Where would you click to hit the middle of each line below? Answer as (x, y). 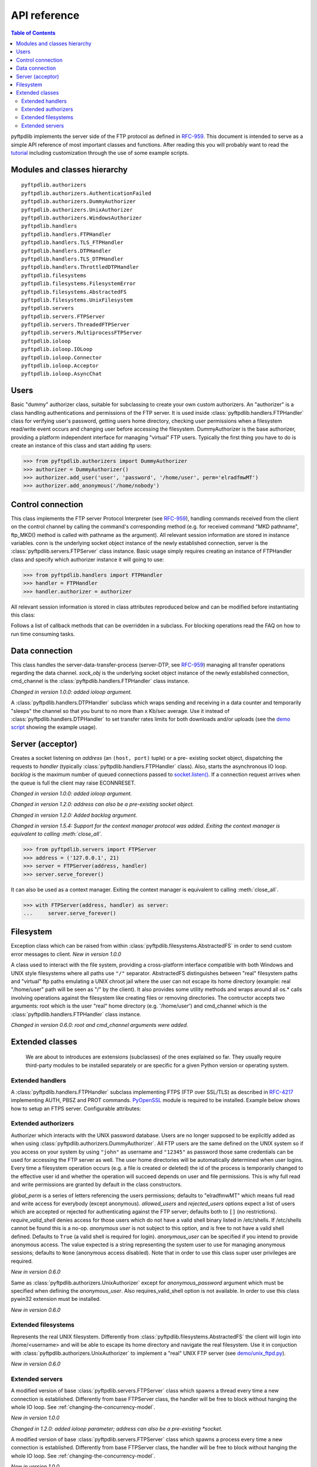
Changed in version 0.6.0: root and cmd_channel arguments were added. (100, 1025)
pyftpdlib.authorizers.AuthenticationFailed (87, 193)
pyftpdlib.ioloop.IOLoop (57, 349)
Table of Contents (33, 33)
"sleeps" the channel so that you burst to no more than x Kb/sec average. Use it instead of (120, 711)
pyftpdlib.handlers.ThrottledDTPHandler (80, 267)
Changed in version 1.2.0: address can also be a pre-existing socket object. (102, 805)
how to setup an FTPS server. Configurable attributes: (76, 1108)
